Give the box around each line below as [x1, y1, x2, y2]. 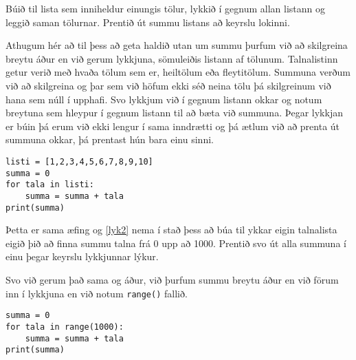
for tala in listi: [5, 180, 94, 190]
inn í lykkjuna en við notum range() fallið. [5, 286, 188, 300]
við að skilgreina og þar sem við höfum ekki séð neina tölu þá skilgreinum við [5, 78, 331, 92]
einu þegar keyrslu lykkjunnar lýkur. [5, 249, 159, 264]
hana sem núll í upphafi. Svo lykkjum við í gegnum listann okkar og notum [5, 92, 322, 106]
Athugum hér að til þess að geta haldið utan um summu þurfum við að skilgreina [5, 38, 348, 52]
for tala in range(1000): [5, 321, 124, 332]
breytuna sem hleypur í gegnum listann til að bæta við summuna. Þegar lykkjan [5, 105, 343, 120]
